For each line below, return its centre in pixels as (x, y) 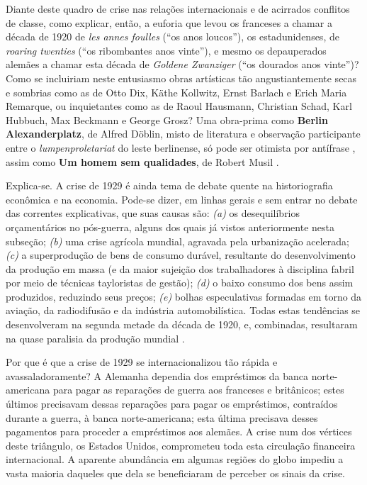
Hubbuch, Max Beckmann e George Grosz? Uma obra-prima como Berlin (167, 119)
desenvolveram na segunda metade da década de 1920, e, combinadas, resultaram (182, 324)
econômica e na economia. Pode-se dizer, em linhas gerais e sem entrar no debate (182, 199)
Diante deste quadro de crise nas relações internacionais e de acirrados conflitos (178, 9)
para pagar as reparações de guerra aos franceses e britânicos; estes (198, 390)
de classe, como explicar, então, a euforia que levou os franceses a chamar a (169, 22)
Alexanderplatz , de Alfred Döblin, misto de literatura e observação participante (183, 134)
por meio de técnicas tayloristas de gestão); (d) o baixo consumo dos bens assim (180, 283)
